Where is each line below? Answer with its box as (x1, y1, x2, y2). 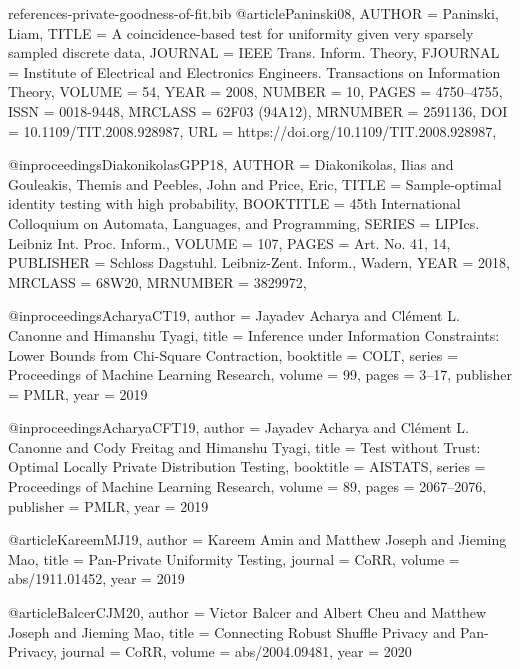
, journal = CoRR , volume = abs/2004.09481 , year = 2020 (52, 641, 412, 662)
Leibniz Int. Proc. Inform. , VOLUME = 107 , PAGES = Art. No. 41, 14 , (8, 232, 451, 253)
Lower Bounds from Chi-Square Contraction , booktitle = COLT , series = (8, 344, 458, 365)
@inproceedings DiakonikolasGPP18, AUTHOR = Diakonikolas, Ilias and (8, 154, 454, 175)
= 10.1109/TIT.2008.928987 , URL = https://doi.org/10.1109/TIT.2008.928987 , (8, 120, 497, 141)
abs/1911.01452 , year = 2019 (8, 568, 185, 589)
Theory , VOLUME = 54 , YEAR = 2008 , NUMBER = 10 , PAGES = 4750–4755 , (8, 81, 503, 102)
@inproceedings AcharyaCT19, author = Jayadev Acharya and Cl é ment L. (8, 305, 460, 326)
